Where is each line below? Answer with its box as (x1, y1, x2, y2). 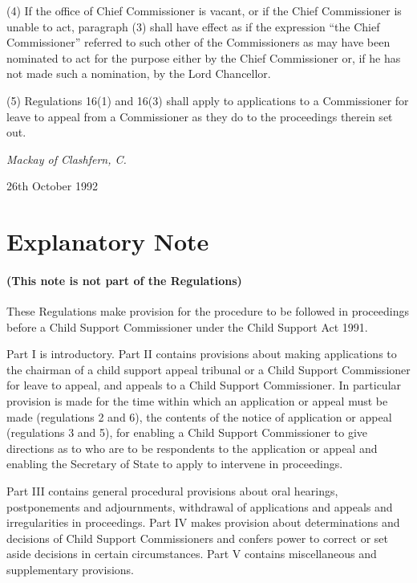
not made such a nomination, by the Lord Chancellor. (6, 65, 271, 82)
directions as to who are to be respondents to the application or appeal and (6, 439, 378, 456)
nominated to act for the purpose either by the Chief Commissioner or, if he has (6, 49, 401, 66)
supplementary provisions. (6, 561, 134, 578)
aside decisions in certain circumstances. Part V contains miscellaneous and (6, 545, 377, 562)
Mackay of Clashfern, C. (6, 150, 127, 167)
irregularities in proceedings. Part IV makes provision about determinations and (6, 514, 400, 531)
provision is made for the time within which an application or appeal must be (6, 393, 388, 410)
